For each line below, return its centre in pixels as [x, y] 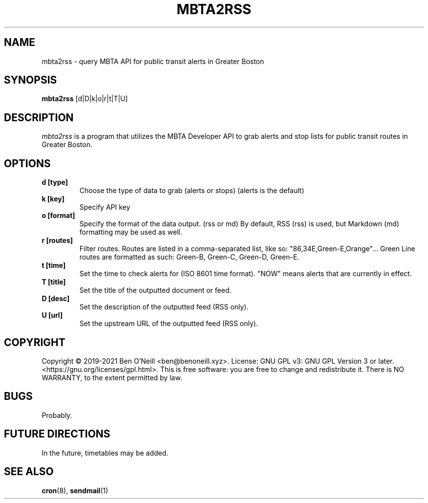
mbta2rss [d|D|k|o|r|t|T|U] [85, 99]
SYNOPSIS [31, 80]
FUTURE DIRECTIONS [57, 434]
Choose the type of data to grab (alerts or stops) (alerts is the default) [192, 191]
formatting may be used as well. [131, 232]
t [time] [54, 265]
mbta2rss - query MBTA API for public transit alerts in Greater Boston [153, 61]
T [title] [54, 282]
